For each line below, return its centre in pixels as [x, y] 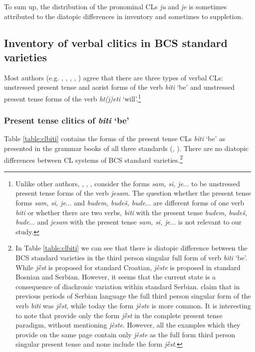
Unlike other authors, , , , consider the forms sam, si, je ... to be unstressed [128, 183]
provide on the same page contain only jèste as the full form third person [125, 334]
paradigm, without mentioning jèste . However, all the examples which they [128, 325]
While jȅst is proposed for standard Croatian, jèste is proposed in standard [128, 267]
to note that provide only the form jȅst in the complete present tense [119, 315]
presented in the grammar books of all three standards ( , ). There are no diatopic [126, 148]
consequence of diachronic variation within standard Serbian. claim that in [127, 286]
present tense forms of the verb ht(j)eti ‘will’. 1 [73, 98]
